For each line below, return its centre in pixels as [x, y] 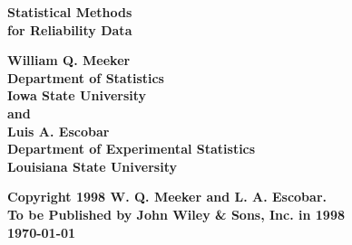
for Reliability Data [70, 29]
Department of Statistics [86, 77]
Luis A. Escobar [59, 131]
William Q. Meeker [69, 60]
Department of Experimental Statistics [132, 149]
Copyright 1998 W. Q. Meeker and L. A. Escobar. [167, 197]
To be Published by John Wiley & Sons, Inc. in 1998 [176, 214]
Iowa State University [77, 95]
